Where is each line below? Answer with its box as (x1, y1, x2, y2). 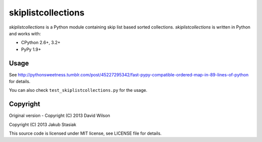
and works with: (9, 30, 41, 36)
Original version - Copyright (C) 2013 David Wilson (9, 113, 110, 118)
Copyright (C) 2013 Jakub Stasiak (9, 121, 77, 128)
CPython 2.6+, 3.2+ (21, 40, 61, 45)
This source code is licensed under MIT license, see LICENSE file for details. (9, 130, 162, 136)
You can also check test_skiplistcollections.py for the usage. (9, 87, 147, 93)
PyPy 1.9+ (21, 46, 41, 52)
